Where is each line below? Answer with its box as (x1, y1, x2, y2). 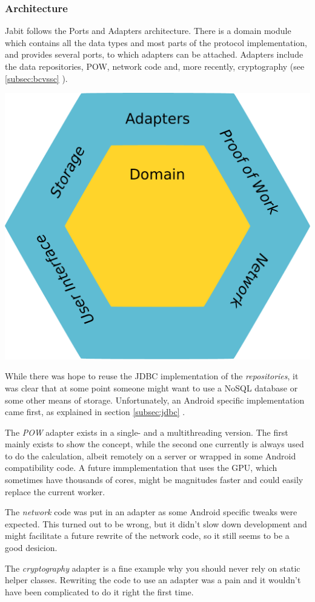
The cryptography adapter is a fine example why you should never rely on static (5, 561, 300, 574)
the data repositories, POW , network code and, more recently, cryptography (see (5, 60, 305, 72)
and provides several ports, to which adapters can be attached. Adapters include (5, 48, 303, 61)
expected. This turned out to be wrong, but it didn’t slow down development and (5, 517, 307, 530)
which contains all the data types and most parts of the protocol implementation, (5, 36, 307, 49)
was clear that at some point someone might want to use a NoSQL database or (5, 381, 298, 394)
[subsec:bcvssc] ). (5, 72, 68, 84)
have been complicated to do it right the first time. (5, 585, 194, 598)
